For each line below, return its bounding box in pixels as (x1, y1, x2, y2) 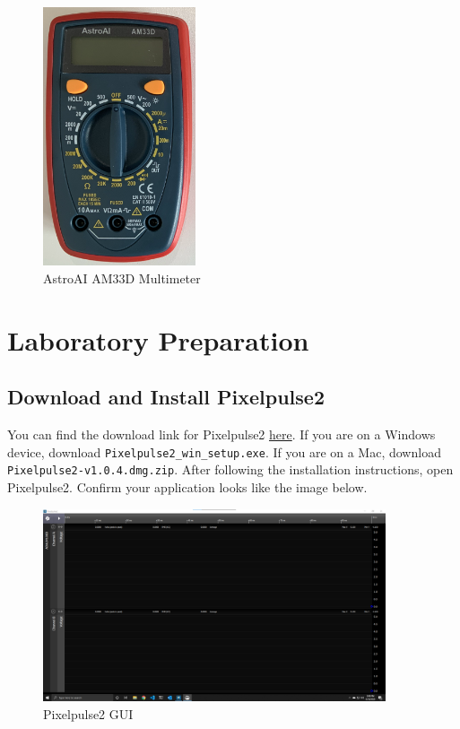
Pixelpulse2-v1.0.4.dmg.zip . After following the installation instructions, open (7, 460, 454, 479)
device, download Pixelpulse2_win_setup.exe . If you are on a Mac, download (7, 442, 441, 461)
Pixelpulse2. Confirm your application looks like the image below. (7, 478, 368, 497)
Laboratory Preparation (7, 321, 309, 358)
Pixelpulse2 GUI (43, 704, 134, 723)
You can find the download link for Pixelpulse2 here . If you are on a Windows (7, 425, 436, 444)
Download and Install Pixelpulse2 (7, 383, 325, 411)
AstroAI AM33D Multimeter (43, 269, 201, 288)
